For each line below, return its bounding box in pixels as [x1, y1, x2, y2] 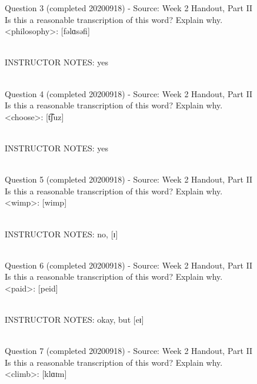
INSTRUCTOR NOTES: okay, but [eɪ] [5, 313, 144, 326]
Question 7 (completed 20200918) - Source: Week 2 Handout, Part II [5, 345, 253, 357]
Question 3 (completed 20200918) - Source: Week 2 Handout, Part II [5, 2, 253, 14]
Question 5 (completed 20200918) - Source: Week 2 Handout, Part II [5, 173, 253, 186]
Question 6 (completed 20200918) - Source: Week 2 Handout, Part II [5, 259, 253, 271]
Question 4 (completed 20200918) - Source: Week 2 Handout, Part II [5, 87, 253, 100]
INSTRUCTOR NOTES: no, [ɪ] [5, 227, 118, 240]
